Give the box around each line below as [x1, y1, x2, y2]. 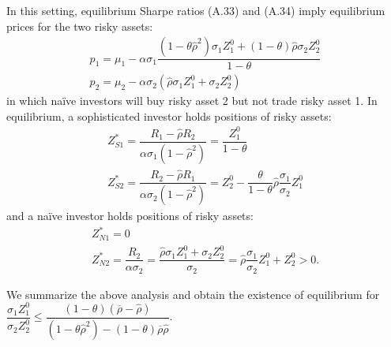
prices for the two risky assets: [6, 17, 153, 34]
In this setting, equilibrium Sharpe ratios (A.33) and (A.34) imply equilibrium [6, 2, 385, 18]
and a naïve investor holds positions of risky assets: [6, 207, 254, 224]
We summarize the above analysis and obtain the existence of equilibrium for [6, 285, 380, 302]
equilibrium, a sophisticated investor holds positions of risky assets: [6, 107, 332, 124]
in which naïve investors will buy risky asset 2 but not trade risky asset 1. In [6, 92, 378, 109]
